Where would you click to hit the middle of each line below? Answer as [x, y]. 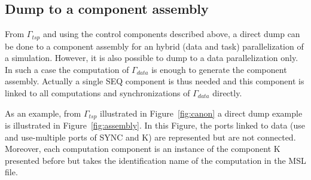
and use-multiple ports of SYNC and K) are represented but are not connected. [150, 137]
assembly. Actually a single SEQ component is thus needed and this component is [155, 81]
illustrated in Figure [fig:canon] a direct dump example [201, 113]
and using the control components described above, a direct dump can [171, 34]
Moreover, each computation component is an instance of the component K [143, 149]
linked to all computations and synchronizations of [97, 93]
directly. [227, 93]
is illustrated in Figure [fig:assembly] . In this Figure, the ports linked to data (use [155, 125]
